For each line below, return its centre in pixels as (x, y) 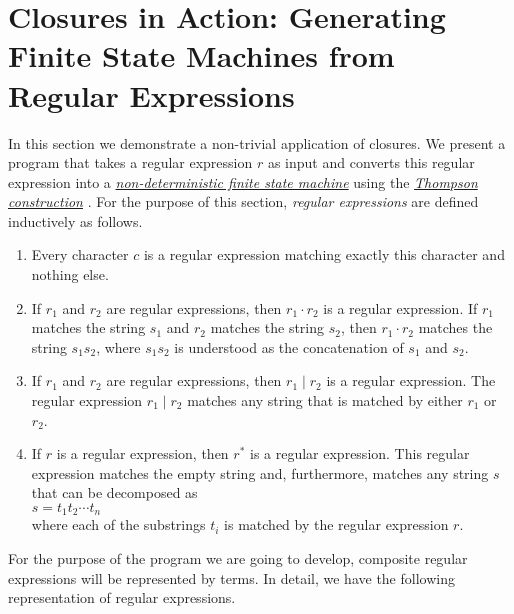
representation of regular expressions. (122, 597)
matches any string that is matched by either (325, 400)
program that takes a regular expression (130, 162)
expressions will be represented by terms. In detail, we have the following (231, 577)
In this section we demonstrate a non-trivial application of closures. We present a (257, 142)
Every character (80, 254)
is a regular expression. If (400, 307)
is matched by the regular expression (336, 524)
